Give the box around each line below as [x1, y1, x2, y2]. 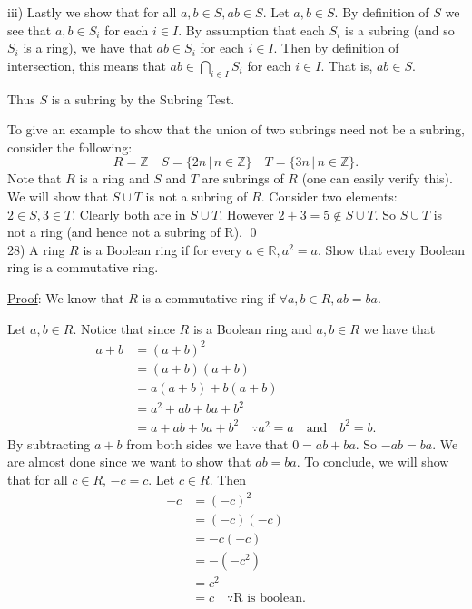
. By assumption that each [178, 20, 325, 39]
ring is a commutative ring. [7, 258, 159, 277]
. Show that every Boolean [317, 240, 465, 259]
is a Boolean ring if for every [83, 240, 242, 259]
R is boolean [233, 592, 302, 605]
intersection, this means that [7, 55, 166, 74]
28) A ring [7, 240, 65, 259]
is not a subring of [145, 186, 248, 205]
